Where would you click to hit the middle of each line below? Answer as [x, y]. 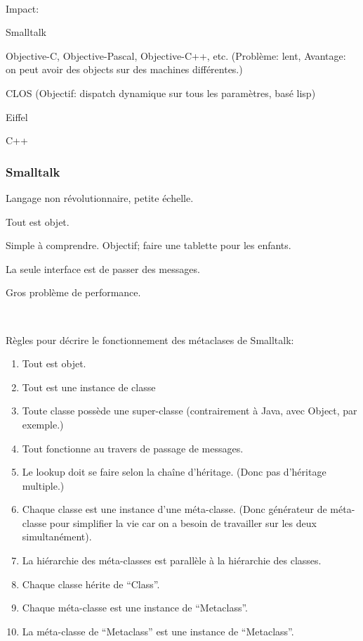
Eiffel [17, 116]
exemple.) [43, 424]
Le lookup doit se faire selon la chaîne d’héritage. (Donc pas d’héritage [174, 472]
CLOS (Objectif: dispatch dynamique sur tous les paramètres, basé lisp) [161, 93]
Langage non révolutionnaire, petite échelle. [100, 197]
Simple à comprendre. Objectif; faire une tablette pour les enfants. [148, 245]
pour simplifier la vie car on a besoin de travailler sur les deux [183, 522]
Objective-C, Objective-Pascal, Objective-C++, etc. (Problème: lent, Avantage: [176, 55]
